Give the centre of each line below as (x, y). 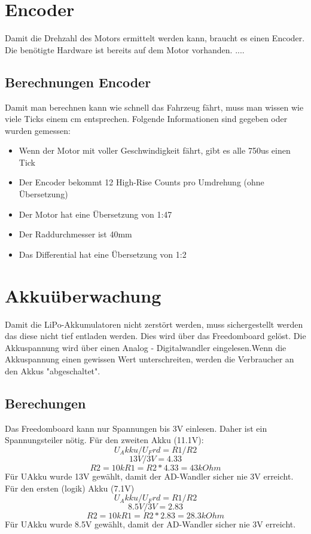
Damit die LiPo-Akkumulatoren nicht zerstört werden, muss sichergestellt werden (154, 324)
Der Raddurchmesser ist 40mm (75, 234)
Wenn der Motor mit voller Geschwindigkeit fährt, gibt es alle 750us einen (155, 150)
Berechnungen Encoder (78, 82)
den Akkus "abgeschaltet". (53, 370)
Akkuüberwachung (83, 295)
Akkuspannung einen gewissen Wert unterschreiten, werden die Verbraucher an (150, 359)
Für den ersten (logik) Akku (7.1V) (70, 488)
